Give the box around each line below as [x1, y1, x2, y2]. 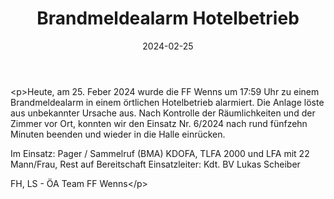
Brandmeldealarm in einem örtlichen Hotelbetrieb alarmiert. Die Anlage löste [10, 96, 325, 108]
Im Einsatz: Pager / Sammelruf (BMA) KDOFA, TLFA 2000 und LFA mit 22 [10, 147, 310, 159]
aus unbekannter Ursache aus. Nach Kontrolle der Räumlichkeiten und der [10, 107, 316, 119]
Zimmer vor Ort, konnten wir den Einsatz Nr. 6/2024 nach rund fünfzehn [10, 117, 308, 129]
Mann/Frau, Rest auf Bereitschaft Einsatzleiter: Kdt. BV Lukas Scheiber [10, 158, 301, 170]
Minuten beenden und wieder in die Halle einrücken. [10, 128, 226, 140]
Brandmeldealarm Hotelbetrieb [36, 7, 300, 30]
